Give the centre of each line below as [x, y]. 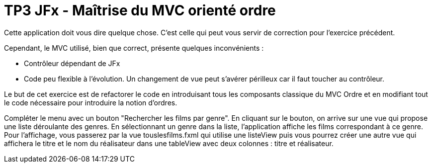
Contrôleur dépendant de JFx [72, 63]
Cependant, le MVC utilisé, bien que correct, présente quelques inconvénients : [134, 48]
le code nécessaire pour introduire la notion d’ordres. [91, 102]
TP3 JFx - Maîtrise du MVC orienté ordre [140, 10]
